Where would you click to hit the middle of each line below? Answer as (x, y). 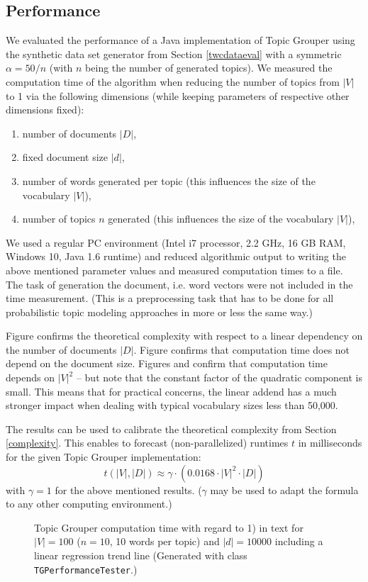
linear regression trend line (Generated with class (141, 555)
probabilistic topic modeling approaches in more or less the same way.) (159, 312)
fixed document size (65, 157)
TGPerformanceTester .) (86, 569)
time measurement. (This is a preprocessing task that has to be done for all (170, 298)
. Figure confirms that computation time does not (242, 349)
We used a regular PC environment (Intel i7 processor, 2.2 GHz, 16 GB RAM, (176, 242)
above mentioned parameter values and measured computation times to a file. (174, 270)
